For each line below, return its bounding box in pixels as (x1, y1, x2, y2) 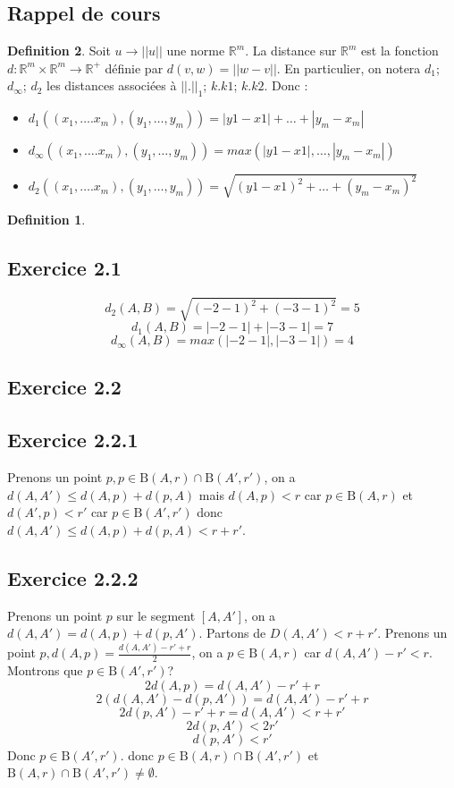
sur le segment (116, 606, 196, 624)
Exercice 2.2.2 (7, 563, 139, 591)
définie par (105, 58, 164, 77)
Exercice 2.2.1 (7, 426, 139, 453)
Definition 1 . (7, 209, 86, 228)
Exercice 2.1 (7, 253, 122, 281)
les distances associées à (46, 76, 177, 95)
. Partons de (198, 623, 266, 642)
